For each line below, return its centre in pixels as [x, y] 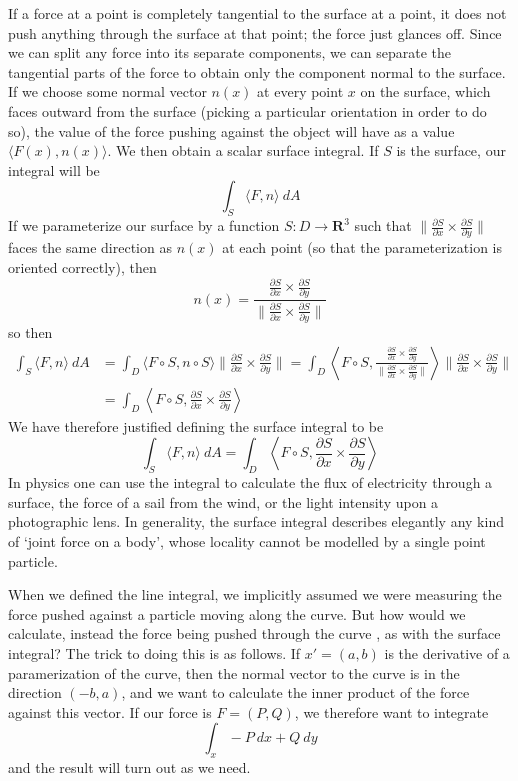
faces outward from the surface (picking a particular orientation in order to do [247, 110]
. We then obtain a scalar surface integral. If [243, 150]
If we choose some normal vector [107, 91]
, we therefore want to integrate [391, 711]
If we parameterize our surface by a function [144, 225]
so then [30, 332]
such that [383, 225]
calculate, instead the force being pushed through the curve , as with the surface [254, 633]
